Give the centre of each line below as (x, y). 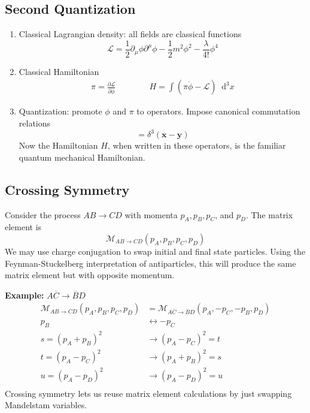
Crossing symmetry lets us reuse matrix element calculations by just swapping (148, 393)
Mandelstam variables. (46, 405)
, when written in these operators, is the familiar (197, 145)
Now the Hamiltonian (58, 145)
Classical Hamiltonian (59, 71)
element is (23, 227)
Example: (25, 295)
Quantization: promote (60, 111)
